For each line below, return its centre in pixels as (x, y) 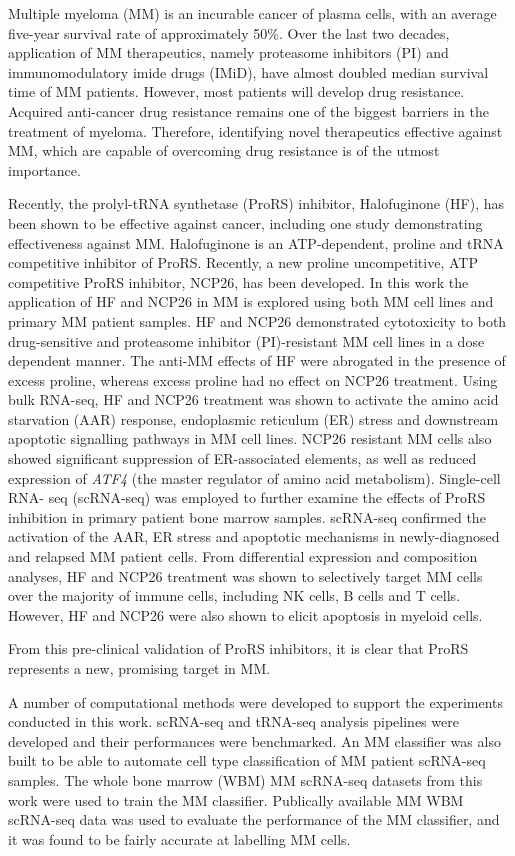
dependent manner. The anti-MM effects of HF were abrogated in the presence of (257, 360)
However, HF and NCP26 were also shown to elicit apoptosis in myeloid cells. (245, 614)
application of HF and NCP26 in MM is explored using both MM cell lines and (251, 301)
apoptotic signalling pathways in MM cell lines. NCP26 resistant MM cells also (250, 438)
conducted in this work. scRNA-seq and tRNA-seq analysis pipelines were (233, 721)
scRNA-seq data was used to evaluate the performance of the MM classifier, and (254, 819)
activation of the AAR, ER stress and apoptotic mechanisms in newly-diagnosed (254, 536)
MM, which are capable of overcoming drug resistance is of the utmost (224, 150)
